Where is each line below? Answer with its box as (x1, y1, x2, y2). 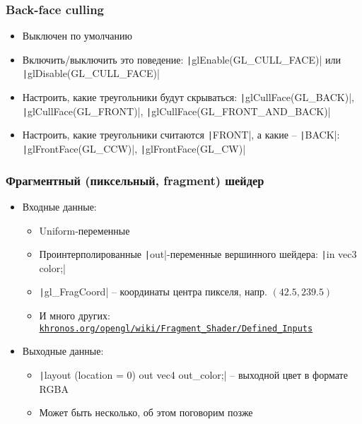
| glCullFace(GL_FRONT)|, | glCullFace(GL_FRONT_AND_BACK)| (22, 103, 331, 118)
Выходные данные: (22, 343, 104, 358)
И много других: (39, 308, 110, 323)
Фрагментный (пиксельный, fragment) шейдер (6, 171, 264, 189)
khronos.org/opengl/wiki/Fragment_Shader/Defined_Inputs (39, 323, 313, 334)
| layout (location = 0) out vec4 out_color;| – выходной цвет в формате (39, 367, 348, 382)
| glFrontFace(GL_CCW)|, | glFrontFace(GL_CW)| (22, 141, 246, 156)
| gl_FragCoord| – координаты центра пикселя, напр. (39, 284, 267, 299)
